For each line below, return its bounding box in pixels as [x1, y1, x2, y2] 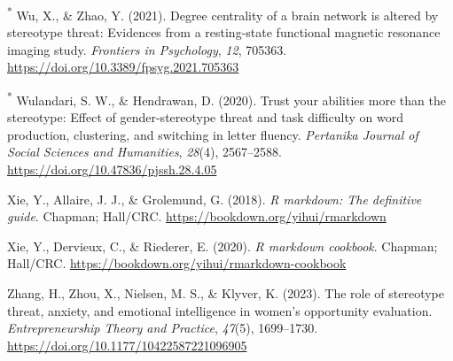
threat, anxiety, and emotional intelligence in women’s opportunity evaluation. [7, 301, 433, 319]
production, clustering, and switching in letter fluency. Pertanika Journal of [7, 125, 418, 143]
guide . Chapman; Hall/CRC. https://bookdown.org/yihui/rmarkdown [7, 207, 387, 226]
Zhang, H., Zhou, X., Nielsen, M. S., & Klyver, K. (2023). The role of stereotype [7, 284, 445, 303]
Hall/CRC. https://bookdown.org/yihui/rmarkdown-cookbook [7, 254, 347, 273]
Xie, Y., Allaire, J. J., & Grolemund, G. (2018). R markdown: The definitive [7, 189, 422, 208]
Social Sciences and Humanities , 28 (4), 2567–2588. [7, 142, 282, 161]
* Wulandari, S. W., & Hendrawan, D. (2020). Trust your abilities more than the [7, 88, 446, 109]
